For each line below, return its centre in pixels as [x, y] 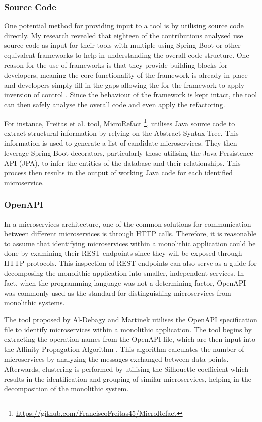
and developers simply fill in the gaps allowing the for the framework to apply [124, 84]
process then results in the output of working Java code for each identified [119, 172]
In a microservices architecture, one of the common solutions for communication [128, 223]
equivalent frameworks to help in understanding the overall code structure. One [127, 55]
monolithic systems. [35, 302]
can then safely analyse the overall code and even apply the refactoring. [115, 104]
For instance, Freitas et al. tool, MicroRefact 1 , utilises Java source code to [120, 122]
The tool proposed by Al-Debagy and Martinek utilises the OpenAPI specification [131, 319]
